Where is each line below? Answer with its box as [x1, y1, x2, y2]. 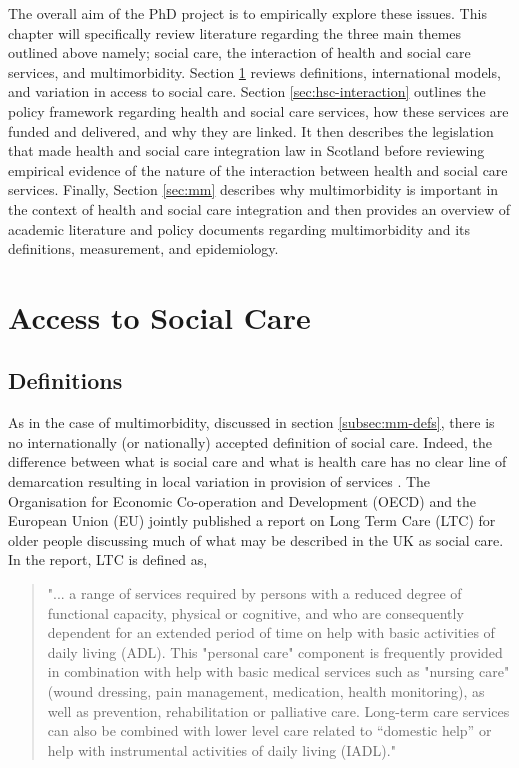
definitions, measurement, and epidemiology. [8, 238, 279, 259]
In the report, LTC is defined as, [8, 549, 208, 570]
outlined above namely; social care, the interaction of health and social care [8, 42, 471, 63]
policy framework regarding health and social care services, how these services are [8, 100, 509, 121]
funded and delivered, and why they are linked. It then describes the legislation [8, 120, 494, 141]
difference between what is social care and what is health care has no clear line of [8, 451, 507, 472]
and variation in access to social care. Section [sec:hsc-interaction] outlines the [8, 81, 486, 102]
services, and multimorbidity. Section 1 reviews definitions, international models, [8, 61, 501, 82]
